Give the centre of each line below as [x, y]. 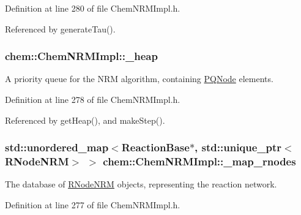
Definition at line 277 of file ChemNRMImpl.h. [93, 204]
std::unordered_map [57, 147]
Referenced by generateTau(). [60, 28]
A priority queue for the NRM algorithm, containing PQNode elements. [139, 79]
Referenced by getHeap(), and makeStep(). [85, 120]
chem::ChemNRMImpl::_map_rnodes [199, 161]
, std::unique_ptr [238, 147]
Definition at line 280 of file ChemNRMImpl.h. [93, 8]
